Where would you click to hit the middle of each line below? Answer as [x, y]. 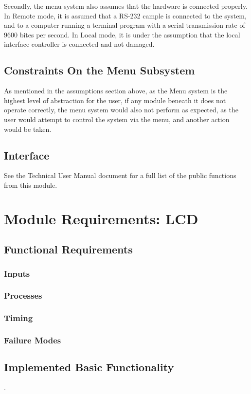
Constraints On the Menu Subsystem [99, 70]
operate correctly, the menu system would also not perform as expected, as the [121, 110]
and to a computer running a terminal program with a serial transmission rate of [125, 25]
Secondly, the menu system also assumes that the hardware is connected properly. [126, 6]
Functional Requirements [68, 249]
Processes [23, 295]
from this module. [31, 185]
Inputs [17, 273]
